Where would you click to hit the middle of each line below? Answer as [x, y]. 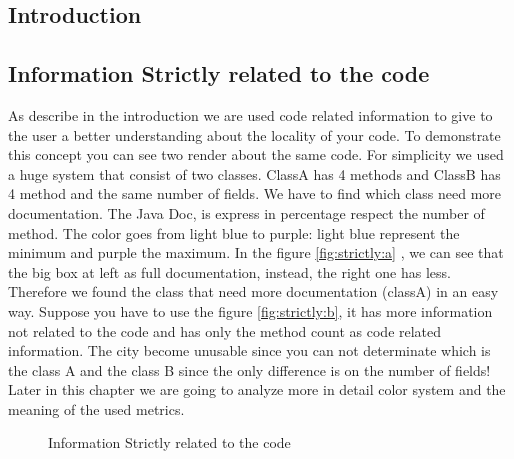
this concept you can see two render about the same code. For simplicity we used [256, 154]
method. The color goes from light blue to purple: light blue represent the [234, 232]
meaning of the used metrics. [96, 408]
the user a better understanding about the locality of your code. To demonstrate [254, 134]
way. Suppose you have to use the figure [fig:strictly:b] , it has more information [250, 310]
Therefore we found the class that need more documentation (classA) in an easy [253, 291]
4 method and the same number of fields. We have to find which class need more [255, 193]
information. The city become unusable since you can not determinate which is [249, 350]
